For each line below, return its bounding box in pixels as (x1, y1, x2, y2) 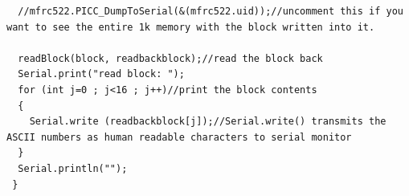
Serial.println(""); (18, 162, 128, 174)
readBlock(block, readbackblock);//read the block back (18, 52, 323, 64)
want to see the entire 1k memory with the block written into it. (6, 21, 375, 33)
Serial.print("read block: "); (18, 68, 185, 80)
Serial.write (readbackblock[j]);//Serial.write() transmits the (29, 116, 387, 128)
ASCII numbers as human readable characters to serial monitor (6, 131, 352, 143)
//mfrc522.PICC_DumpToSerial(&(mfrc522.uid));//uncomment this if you (18, 6, 403, 17)
